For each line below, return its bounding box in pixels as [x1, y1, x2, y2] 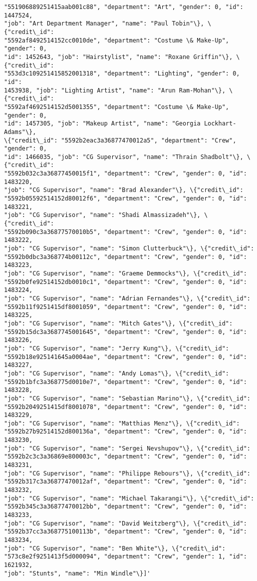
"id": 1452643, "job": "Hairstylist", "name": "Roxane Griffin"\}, [4, 53, 233, 60]
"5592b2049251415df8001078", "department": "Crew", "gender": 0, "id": [4, 403, 247, 410]
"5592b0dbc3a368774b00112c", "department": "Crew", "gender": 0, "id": [4, 253, 247, 260]
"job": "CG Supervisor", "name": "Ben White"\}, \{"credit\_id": [4, 544, 226, 552]
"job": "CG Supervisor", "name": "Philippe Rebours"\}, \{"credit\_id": [4, 469, 251, 477]
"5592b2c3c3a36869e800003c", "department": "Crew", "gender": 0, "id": [4, 453, 247, 460]
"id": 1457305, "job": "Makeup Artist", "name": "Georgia [4, 120, 201, 127]
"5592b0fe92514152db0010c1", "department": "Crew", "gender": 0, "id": [4, 278, 247, 285]
